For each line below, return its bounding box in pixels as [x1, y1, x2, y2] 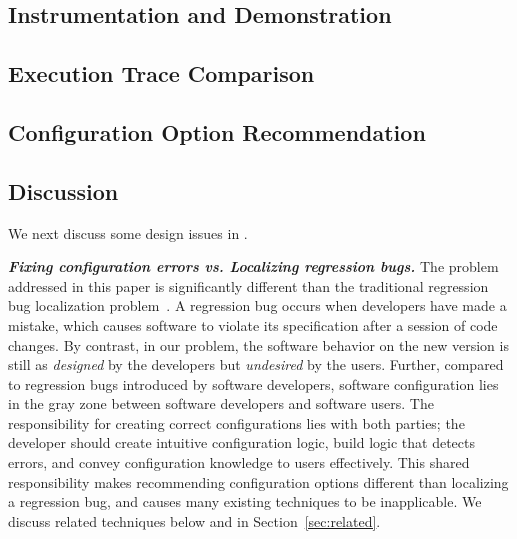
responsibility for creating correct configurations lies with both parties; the [8, 412, 465, 433]
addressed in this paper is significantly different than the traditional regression [8, 275, 489, 296]
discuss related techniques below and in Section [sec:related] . [8, 510, 381, 531]
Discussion [8, 175, 119, 206]
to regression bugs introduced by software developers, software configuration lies [8, 373, 499, 394]
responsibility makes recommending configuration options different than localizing [8, 471, 509, 492]
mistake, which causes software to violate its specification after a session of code [8, 314, 498, 335]
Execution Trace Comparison [8, 58, 315, 89]
